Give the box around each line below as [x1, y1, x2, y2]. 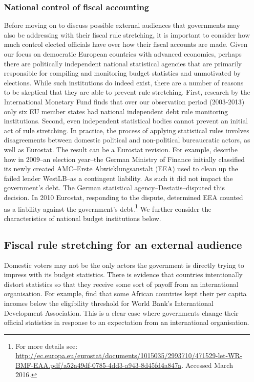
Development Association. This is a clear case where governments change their [4, 307, 239, 318]
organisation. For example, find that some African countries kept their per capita [4, 288, 247, 299]
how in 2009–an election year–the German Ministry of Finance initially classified [4, 154, 245, 164]
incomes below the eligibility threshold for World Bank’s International [4, 298, 213, 308]
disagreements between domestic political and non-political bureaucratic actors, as [4, 135, 250, 145]
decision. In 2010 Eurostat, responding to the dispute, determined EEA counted [4, 192, 243, 202]
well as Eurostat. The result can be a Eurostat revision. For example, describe [4, 144, 238, 154]
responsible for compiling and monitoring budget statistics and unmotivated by [4, 68, 241, 78]
